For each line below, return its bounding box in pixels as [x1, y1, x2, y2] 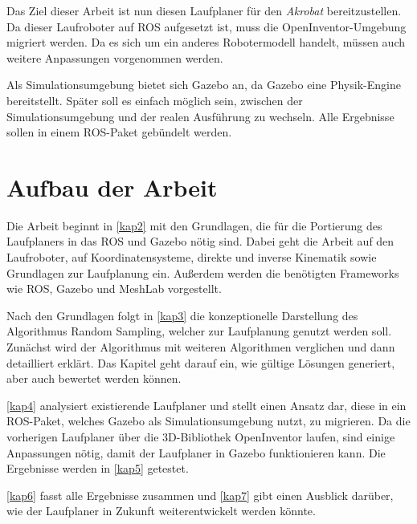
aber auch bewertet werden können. [6, 370, 182, 387]
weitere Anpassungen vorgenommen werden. [6, 49, 223, 66]
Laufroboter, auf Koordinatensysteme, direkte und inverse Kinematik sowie [6, 249, 377, 266]
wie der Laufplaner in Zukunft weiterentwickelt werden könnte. [6, 502, 316, 519]
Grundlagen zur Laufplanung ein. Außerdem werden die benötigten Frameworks [6, 264, 399, 281]
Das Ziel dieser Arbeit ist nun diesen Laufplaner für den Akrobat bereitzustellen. [6, 2, 402, 18]
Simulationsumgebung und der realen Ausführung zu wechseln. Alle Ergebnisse [6, 108, 395, 124]
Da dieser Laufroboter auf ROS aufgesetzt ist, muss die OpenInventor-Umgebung [6, 18, 407, 35]
